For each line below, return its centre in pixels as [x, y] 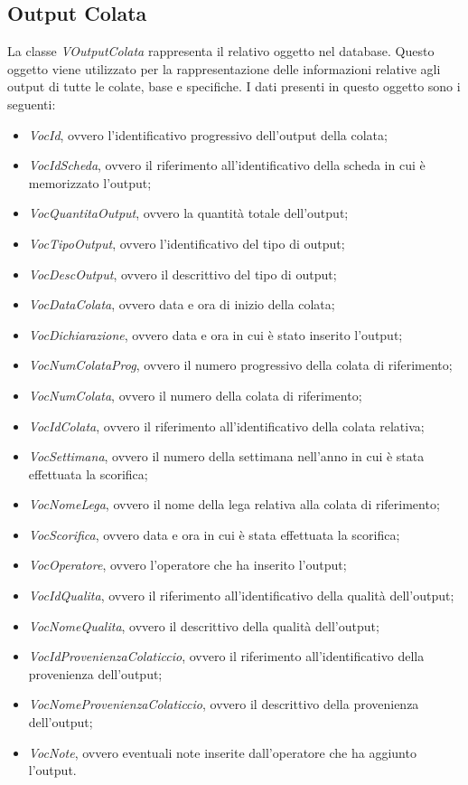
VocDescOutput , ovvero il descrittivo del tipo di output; [183, 274]
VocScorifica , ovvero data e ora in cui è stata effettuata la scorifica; [214, 534]
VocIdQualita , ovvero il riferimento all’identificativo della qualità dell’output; [241, 596]
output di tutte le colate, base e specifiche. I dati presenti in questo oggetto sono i [234, 86]
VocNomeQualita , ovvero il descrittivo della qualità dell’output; [204, 625]
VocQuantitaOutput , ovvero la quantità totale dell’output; [188, 213]
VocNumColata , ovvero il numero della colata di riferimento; [195, 395]
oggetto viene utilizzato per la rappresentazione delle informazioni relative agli [224, 68]
